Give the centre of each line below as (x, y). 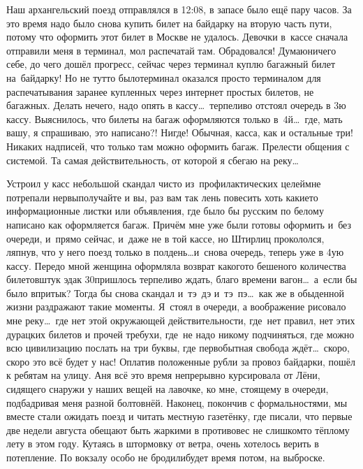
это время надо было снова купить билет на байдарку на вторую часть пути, (169, 23)
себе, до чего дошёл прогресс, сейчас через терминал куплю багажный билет (171, 64)
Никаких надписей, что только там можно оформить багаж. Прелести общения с (178, 146)
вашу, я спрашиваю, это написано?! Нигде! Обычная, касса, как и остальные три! (180, 132)
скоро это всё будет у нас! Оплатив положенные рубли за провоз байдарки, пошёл (181, 361)
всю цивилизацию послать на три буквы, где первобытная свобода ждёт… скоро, (178, 348)
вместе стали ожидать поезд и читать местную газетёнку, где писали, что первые (179, 416)
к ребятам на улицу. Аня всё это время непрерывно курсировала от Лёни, (163, 375)
